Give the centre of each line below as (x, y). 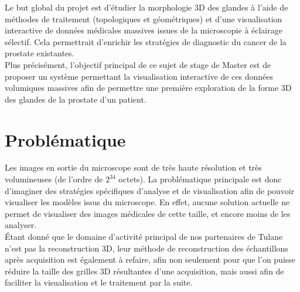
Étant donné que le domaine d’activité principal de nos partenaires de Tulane (144, 237)
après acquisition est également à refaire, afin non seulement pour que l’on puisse (150, 259)
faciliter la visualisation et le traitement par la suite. (99, 282)
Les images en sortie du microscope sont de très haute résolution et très (133, 167)
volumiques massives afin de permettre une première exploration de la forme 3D (148, 88)
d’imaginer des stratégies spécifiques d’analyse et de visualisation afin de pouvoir (150, 190)
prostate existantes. (40, 53)
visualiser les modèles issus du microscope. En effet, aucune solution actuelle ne (147, 202)
